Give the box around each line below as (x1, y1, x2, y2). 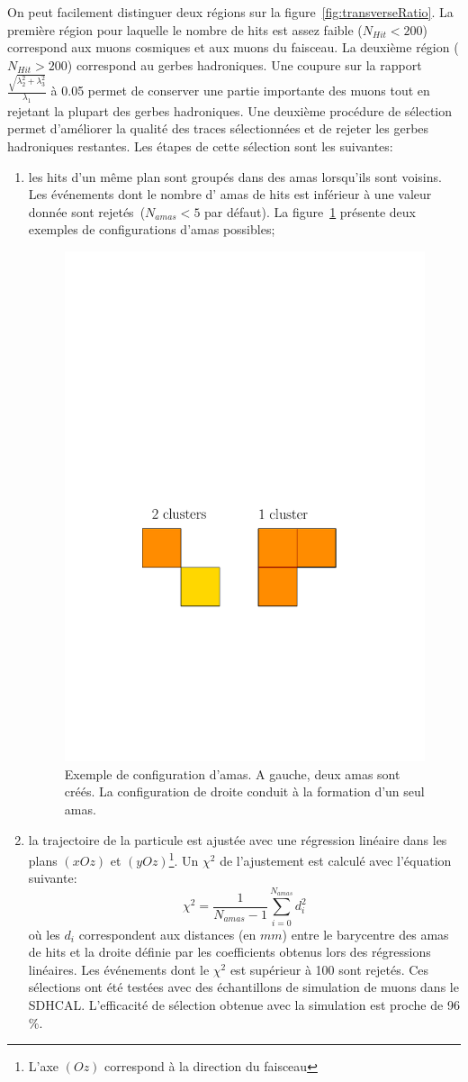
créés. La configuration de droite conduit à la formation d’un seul (64, 782, 425, 801)
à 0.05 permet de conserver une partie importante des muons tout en (50, 81, 430, 100)
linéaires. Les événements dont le (28, 959, 210, 978)
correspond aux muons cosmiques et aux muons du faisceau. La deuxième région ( (7, 38, 459, 57)
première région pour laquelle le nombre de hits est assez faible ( (7, 20, 363, 39)
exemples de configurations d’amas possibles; (28, 220, 275, 239)
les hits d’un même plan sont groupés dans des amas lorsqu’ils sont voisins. (28, 167, 442, 186)
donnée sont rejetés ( (28, 202, 146, 221)
